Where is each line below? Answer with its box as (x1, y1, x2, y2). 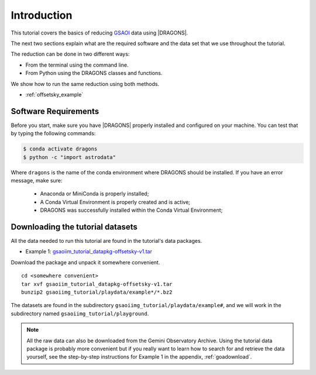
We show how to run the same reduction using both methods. (11, 80, 160, 87)
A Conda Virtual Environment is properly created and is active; (40, 198, 190, 205)
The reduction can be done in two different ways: (11, 50, 130, 58)
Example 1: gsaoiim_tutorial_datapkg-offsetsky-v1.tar (25, 248, 152, 255)
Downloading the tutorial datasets (11, 222, 138, 232)
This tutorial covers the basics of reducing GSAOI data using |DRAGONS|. (11, 29, 188, 36)
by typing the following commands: (11, 130, 96, 137)
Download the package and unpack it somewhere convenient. (11, 259, 160, 266)
